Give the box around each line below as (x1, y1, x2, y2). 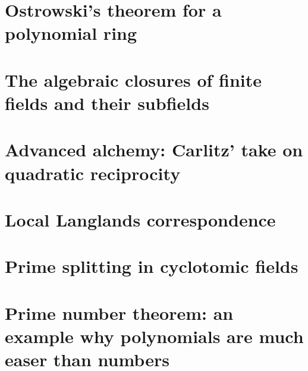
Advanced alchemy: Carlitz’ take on (5, 137, 303, 162)
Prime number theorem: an (5, 300, 234, 325)
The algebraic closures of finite (5, 67, 262, 92)
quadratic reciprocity (5, 161, 181, 185)
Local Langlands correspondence (5, 207, 276, 231)
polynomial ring (5, 21, 137, 45)
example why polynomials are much (5, 323, 304, 348)
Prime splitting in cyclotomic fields (5, 254, 298, 278)
